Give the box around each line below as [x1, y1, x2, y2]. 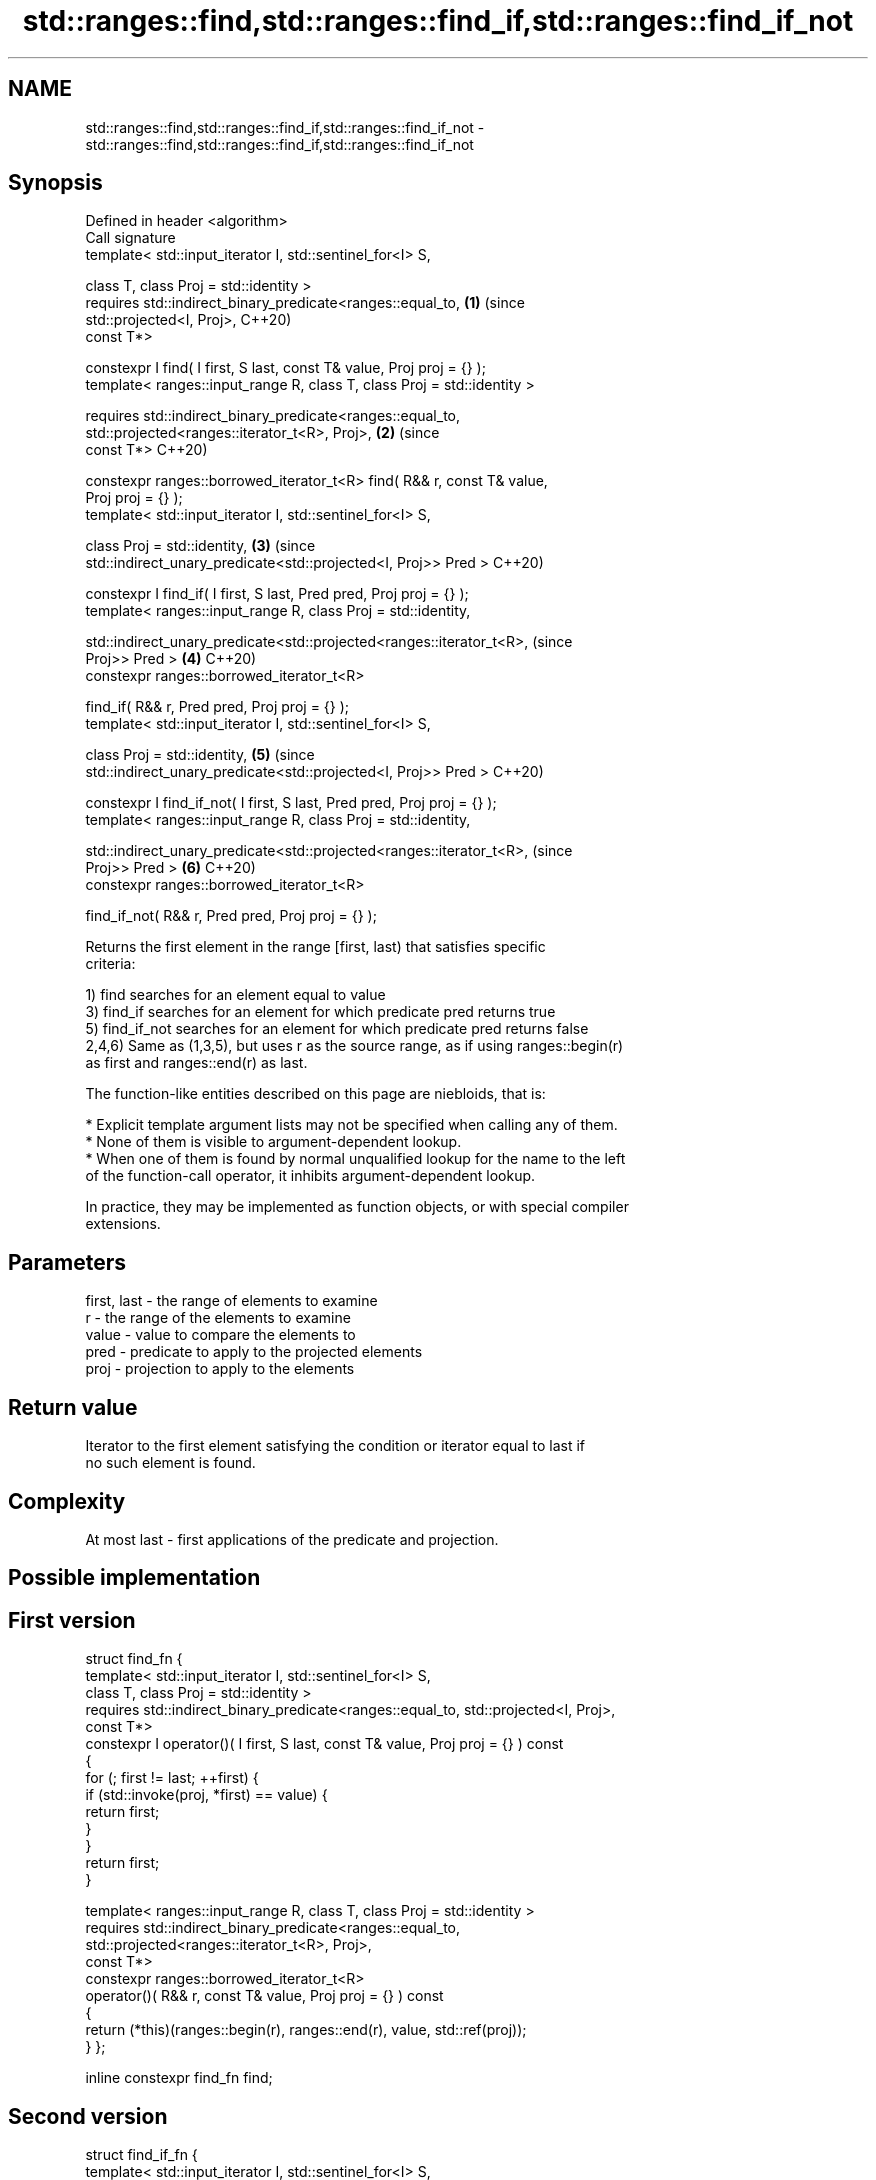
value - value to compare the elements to [85, 1326, 356, 1344]
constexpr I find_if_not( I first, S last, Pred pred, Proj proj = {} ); [85, 794, 497, 812]
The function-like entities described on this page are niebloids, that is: [85, 1085, 546, 1103]
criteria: [85, 955, 136, 973]
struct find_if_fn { [85, 2146, 198, 2164]
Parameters [8, 1249, 126, 1275]
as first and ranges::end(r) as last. [85, 1054, 308, 1072]
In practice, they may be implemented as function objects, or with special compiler [85, 1198, 629, 1216]
